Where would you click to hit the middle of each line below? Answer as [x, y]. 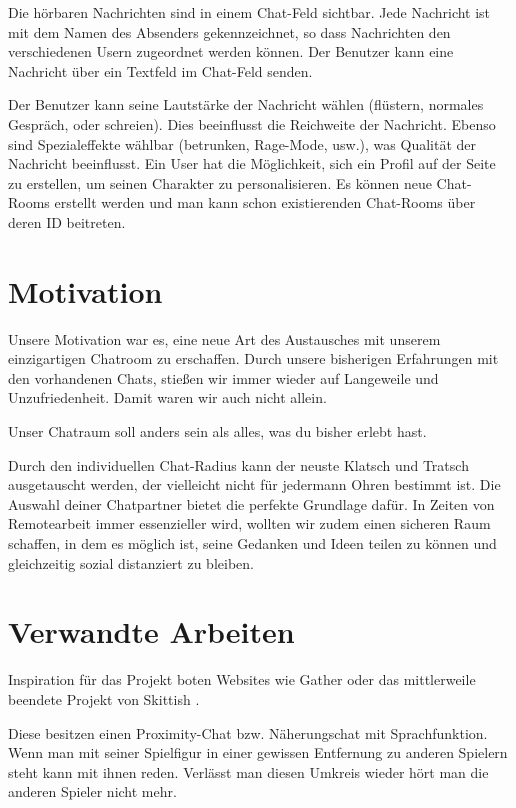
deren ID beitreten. [67, 221]
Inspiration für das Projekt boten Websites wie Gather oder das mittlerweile [242, 679]
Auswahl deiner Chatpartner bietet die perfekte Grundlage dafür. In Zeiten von [251, 503]
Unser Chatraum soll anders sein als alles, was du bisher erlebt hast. [217, 431]
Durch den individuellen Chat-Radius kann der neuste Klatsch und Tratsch [238, 464]
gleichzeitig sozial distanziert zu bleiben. [131, 562]
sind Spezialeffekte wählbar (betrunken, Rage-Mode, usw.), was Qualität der [242, 143]
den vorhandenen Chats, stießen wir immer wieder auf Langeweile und [223, 377]
